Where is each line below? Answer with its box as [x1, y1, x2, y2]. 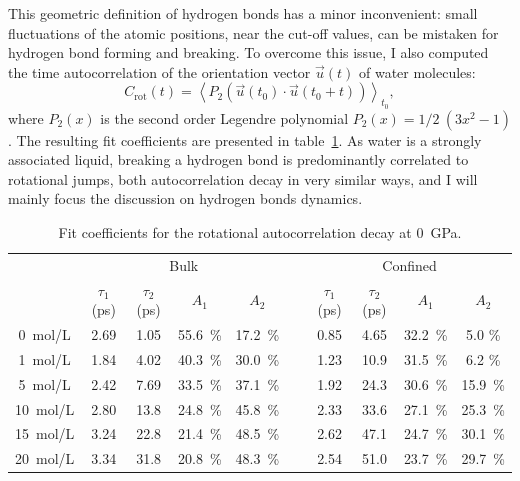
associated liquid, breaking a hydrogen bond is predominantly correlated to [8, 149, 469, 170]
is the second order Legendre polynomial [100, 107, 349, 128]
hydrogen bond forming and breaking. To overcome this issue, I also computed [8, 42, 489, 63]
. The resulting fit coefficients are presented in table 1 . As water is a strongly [8, 129, 482, 150]
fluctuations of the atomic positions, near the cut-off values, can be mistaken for [8, 22, 499, 43]
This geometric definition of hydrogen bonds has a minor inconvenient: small [8, 3, 478, 23]
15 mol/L [15, 423, 75, 444]
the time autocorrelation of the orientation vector [8, 61, 311, 82]
